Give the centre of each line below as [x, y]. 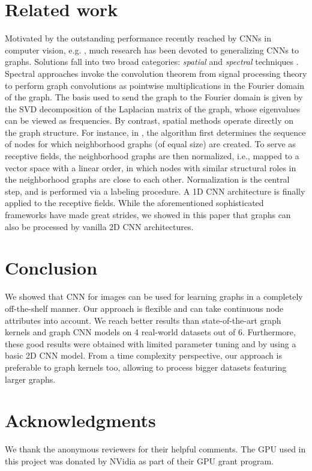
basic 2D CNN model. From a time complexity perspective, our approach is [143, 355]
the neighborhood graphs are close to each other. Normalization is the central [147, 179]
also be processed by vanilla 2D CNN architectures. [99, 226]
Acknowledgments [80, 420]
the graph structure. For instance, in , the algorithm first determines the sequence [155, 132]
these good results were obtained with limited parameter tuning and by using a [151, 343]
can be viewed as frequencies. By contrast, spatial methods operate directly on [149, 120]
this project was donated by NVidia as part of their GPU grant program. [139, 460]
